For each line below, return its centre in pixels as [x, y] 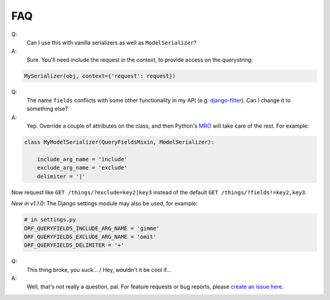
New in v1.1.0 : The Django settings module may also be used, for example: [105, 203]
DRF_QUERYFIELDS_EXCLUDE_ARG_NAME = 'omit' [90, 236]
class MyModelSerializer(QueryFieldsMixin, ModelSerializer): [119, 142]
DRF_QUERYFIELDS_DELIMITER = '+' [74, 245]
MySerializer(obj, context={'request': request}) [100, 76]
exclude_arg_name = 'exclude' [82, 168]
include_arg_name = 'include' [82, 159]
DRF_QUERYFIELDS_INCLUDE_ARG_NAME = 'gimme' [92, 228]
